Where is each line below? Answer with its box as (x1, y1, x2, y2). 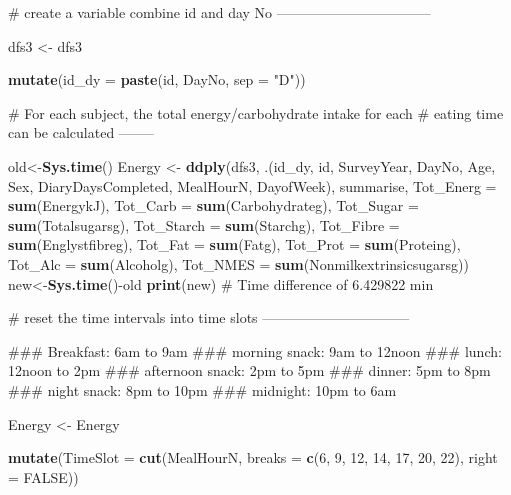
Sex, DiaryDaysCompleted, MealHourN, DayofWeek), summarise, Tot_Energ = (8, 175, 497, 196)
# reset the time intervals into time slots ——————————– (8, 307, 410, 328)
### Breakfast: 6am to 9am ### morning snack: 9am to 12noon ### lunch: (8, 340, 502, 361)
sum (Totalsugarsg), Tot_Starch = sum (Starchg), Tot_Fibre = (8, 214, 400, 235)
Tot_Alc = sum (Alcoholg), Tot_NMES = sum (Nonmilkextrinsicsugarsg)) (8, 253, 469, 274)
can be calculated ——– (8, 122, 154, 143)
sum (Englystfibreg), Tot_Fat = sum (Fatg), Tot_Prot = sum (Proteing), (8, 234, 461, 255)
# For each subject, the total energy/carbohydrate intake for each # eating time (8, 102, 504, 123)
